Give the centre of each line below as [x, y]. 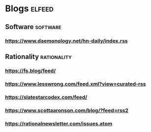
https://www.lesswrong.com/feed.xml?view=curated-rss [75, 84]
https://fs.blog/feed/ [30, 70]
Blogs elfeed [30, 9]
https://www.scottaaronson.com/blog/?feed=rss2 [67, 110]
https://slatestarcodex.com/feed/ [46, 97]
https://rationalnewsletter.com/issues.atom [59, 124]
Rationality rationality [39, 56]
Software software [33, 27]
